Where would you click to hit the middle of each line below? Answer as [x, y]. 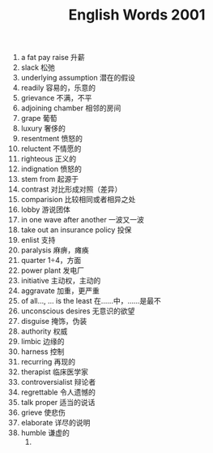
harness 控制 [43, 352]
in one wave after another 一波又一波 [83, 220]
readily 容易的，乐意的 [58, 88]
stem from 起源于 [50, 179]
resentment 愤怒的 [52, 139]
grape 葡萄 [39, 119]
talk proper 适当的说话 [58, 403]
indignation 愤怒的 [51, 169]
